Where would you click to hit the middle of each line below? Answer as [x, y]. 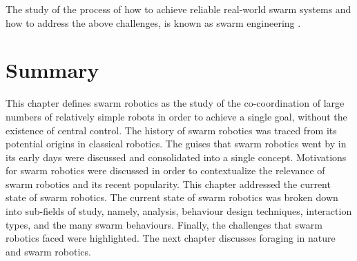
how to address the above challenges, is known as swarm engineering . [153, 22]
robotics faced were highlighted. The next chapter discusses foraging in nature [171, 238]
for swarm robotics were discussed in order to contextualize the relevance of [165, 170]
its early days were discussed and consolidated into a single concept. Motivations [176, 157]
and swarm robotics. [48, 251]
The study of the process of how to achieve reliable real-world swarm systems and [178, 9]
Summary [52, 70]
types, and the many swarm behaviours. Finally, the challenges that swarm [164, 224]
